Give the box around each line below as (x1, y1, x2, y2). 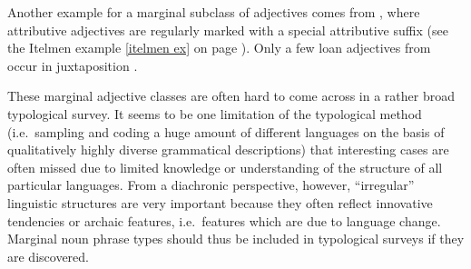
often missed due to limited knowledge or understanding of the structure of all (7, 157, 443, 176)
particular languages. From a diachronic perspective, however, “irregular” (7, 175, 415, 194)
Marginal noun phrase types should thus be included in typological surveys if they (7, 229, 465, 248)
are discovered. (7, 246, 89, 265)
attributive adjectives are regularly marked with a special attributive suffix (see (7, 20, 448, 39)
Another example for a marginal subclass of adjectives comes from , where (7, 3, 420, 21)
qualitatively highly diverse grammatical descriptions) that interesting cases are (7, 140, 449, 159)
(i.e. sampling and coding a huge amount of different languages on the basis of (7, 122, 445, 141)
